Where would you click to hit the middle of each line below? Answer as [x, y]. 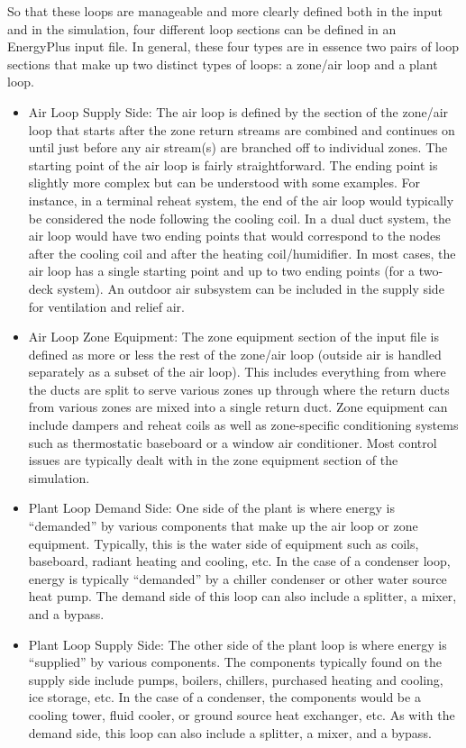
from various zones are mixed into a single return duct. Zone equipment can [238, 407]
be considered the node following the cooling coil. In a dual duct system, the [239, 218]
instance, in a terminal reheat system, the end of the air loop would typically [241, 200]
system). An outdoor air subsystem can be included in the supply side [251, 288]
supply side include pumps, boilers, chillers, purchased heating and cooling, [236, 679]
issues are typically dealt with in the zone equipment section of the [213, 460]
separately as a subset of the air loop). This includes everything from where [237, 372]
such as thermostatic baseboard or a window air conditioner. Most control [233, 442]
